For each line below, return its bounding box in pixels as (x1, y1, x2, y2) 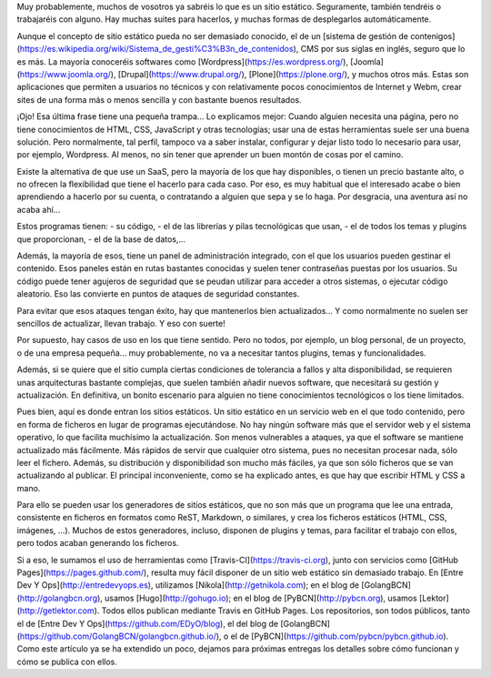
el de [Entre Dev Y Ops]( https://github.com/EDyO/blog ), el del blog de (16, 618, 279, 629)
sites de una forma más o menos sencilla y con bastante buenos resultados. (16, 94, 302, 105)
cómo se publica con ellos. (16, 656, 117, 667)
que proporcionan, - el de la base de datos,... (16, 233, 186, 245)
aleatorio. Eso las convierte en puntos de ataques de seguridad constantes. (16, 288, 300, 299)
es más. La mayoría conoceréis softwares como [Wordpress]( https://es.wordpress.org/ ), (16, 56, 349, 67)
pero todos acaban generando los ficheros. (16, 538, 179, 549)
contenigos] (410, 30, 456, 41)
